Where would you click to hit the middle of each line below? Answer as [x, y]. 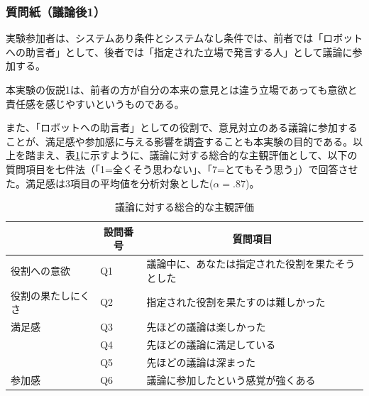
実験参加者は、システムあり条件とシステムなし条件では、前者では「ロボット [184, 38]
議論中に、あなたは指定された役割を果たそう [251, 264]
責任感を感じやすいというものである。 [95, 103]
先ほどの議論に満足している [211, 344]
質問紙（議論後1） [56, 11]
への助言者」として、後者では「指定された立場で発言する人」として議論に [179, 51]
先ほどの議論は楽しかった [206, 327]
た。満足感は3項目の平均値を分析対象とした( [110, 183]
